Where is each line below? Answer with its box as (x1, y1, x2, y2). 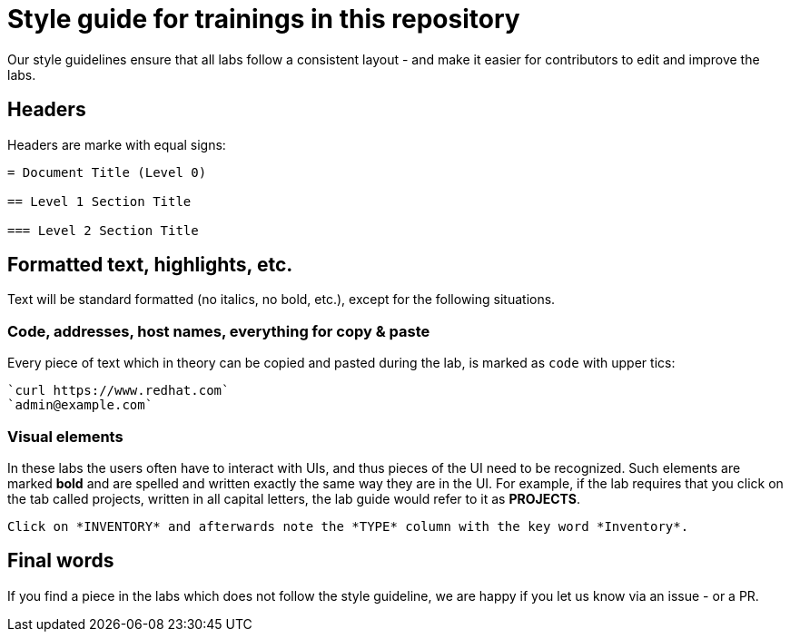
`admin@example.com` (7, 398, 153, 413)
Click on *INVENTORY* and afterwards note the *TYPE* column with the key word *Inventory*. (7, 518, 689, 534)
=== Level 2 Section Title (7, 222, 199, 238)
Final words (7, 549, 114, 573)
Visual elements (7, 427, 123, 446)
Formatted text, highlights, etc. (7, 253, 293, 277)
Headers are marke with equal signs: (7, 136, 226, 152)
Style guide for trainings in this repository (7, 4, 520, 34)
